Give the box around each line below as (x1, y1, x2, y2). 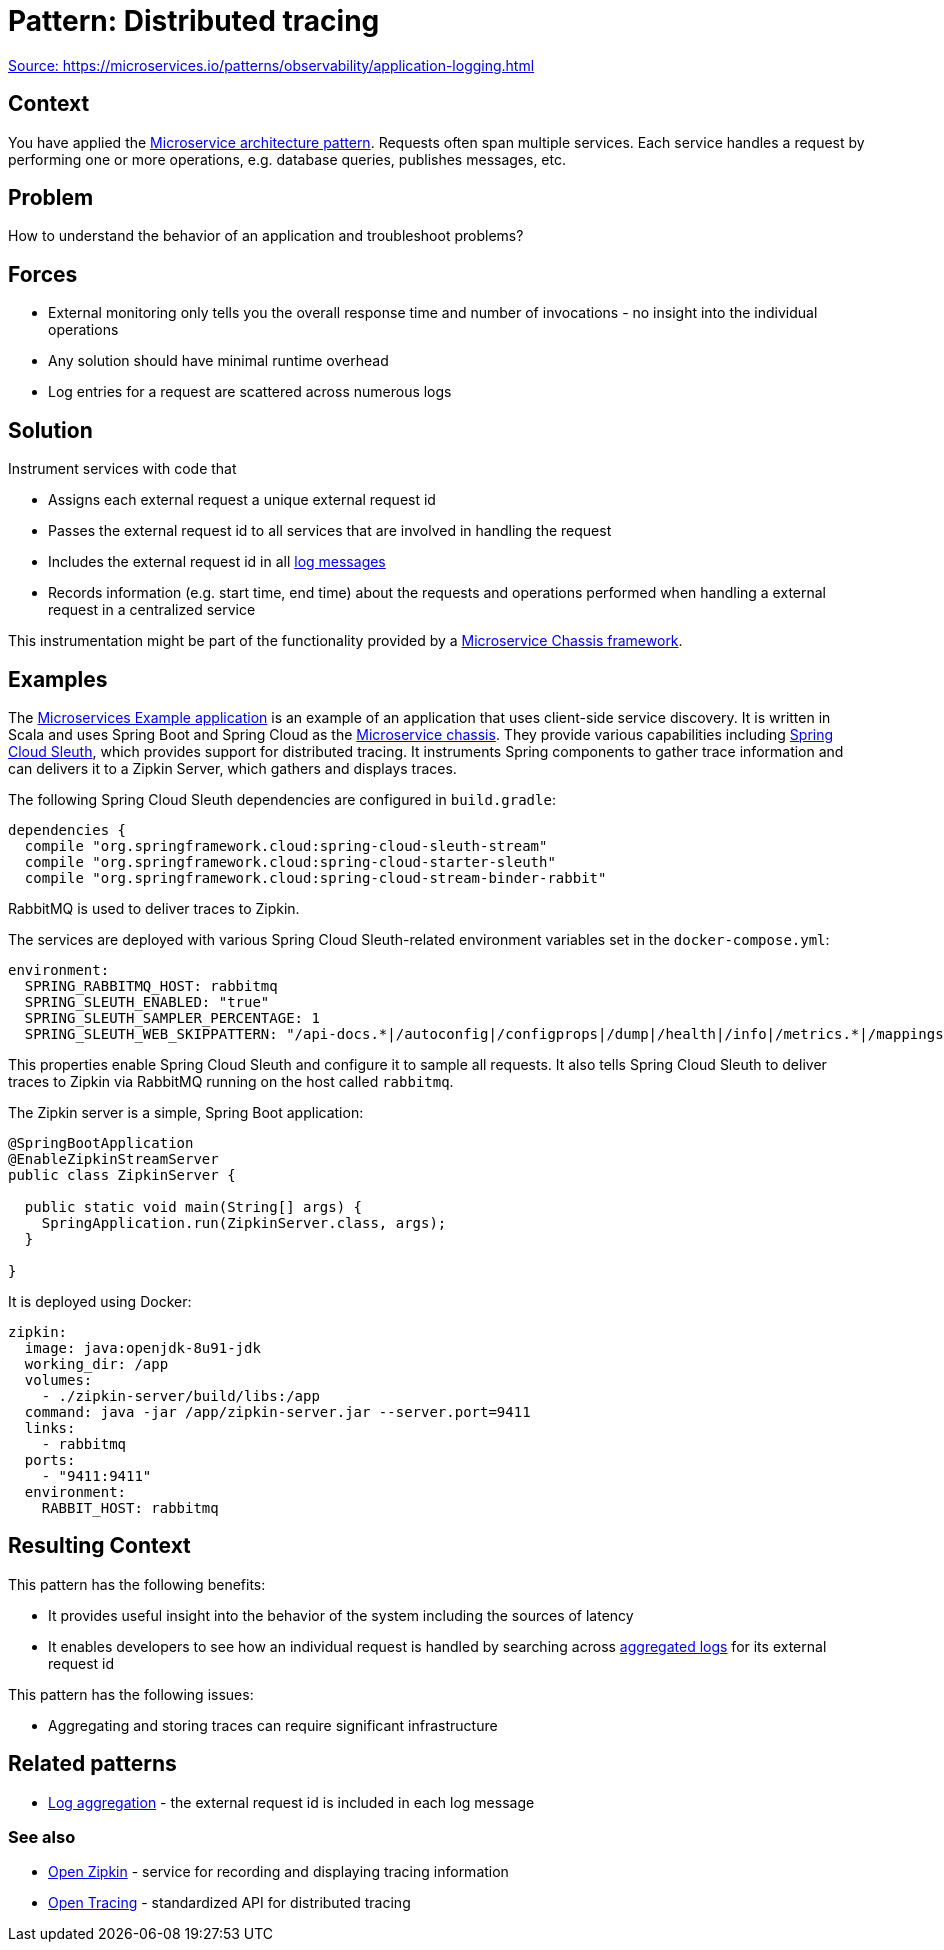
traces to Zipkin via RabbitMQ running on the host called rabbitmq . (8, 1072, 454, 1090)
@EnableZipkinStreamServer (8, 1150, 219, 1167)
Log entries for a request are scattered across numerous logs (48, 383, 452, 401)
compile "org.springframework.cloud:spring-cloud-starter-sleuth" (24, 853, 556, 870)
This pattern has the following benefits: (8, 1575, 266, 1593)
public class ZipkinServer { (8, 1166, 236, 1183)
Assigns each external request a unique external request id (48, 491, 436, 509)
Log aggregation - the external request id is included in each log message (48, 1793, 535, 1811)
